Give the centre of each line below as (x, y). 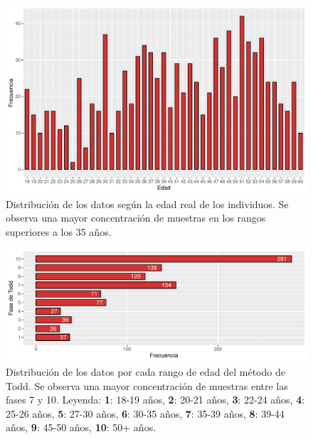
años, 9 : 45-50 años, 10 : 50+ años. (81, 427)
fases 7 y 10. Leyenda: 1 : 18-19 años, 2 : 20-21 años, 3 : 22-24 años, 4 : (155, 400)
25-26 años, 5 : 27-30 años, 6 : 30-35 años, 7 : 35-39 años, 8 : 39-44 (145, 413)
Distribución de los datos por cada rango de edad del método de (145, 371)
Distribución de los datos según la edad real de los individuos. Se (147, 204)
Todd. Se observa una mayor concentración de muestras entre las (147, 385)
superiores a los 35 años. (59, 231)
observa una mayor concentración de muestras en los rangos (136, 218)
